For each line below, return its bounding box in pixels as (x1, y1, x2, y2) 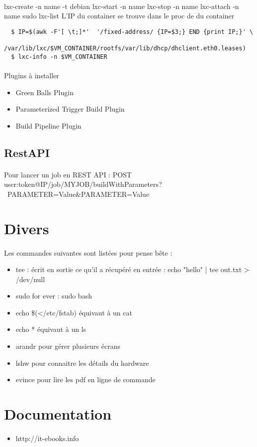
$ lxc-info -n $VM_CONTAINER (11, 53, 107, 60)
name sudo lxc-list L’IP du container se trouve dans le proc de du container (4, 10, 235, 21)
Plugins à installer (4, 70, 59, 80)
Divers (4, 218, 49, 238)
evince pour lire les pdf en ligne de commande (15, 374, 156, 385)
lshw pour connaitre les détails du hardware (15, 357, 149, 368)
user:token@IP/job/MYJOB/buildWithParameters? (4, 179, 162, 189)
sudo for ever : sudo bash (15, 291, 92, 301)
